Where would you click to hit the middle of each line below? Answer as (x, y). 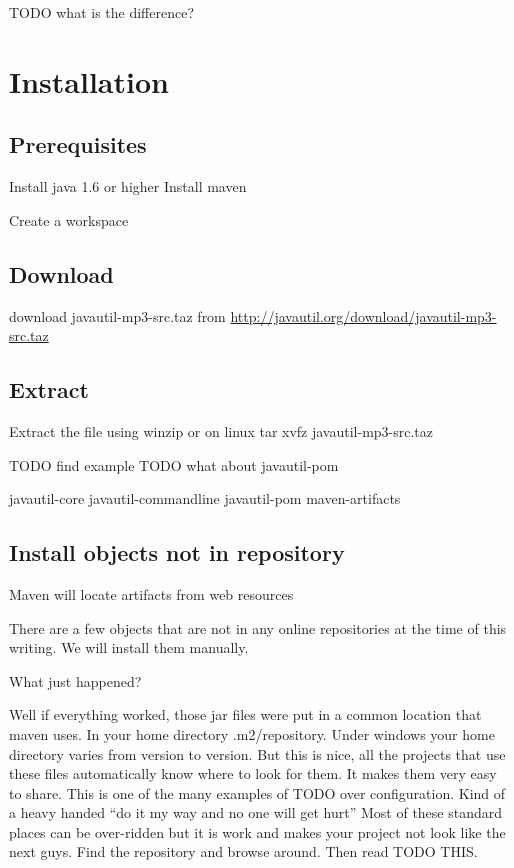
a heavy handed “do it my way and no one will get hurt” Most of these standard (256, 812)
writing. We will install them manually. (129, 647)
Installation (89, 80)
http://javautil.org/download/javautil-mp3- (363, 315)
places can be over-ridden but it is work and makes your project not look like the (257, 831)
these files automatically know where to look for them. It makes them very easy (253, 773)
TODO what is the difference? (102, 12)
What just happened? (75, 680)
